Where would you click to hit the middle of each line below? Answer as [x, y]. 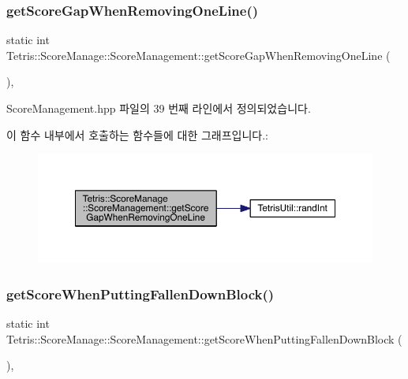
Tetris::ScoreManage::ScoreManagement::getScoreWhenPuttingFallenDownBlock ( [204, 338]
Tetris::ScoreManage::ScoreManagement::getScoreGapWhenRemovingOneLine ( [198, 55]
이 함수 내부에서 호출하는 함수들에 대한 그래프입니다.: [137, 134]
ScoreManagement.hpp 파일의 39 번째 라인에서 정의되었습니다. [159, 108]
